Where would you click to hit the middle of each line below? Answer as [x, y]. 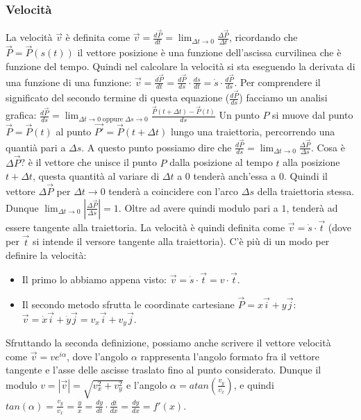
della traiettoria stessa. [306, 191]
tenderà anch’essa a [235, 176]
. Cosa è [328, 147]
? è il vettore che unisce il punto [89, 162]
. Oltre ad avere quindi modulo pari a [198, 207]
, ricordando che [263, 37]
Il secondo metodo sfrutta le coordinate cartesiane [128, 304]
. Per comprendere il [277, 82]
